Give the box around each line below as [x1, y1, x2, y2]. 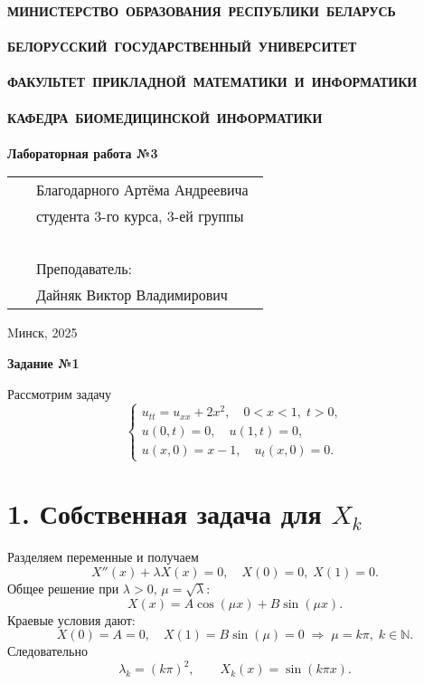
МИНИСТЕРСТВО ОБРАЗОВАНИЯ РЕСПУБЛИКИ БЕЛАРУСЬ [7, 2, 396, 20]
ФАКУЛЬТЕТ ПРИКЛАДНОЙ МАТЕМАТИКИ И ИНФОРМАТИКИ [7, 72, 418, 91]
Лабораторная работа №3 [7, 143, 158, 162]
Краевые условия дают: [7, 610, 136, 629]
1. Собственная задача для [7, 495, 322, 532]
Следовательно [7, 641, 88, 660]
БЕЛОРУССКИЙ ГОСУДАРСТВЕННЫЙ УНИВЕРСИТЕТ [7, 37, 357, 56]
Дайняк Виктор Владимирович [36, 284, 228, 306]
